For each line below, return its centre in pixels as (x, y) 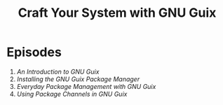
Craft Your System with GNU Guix (117, 13)
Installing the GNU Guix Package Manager (78, 79)
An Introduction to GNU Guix (58, 71)
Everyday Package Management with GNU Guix (86, 86)
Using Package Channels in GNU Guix (72, 94)
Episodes (34, 52)
